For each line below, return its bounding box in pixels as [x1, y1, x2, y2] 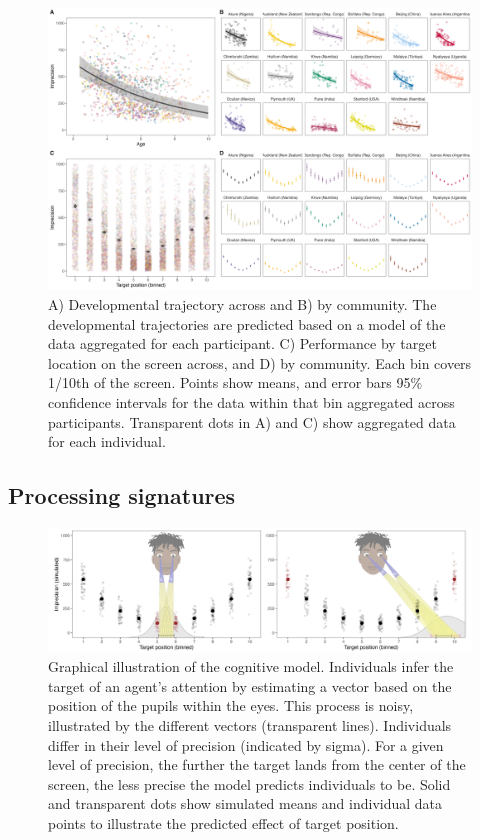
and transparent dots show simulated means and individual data [48, 793, 443, 814]
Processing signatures [8, 480, 236, 511]
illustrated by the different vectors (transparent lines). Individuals [48, 714, 452, 735]
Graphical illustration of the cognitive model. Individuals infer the [48, 656, 454, 677]
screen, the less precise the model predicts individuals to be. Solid [48, 773, 451, 794]
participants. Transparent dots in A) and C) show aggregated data [48, 411, 456, 432]
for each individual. [48, 431, 166, 452]
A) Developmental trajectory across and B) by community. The [48, 293, 437, 314]
